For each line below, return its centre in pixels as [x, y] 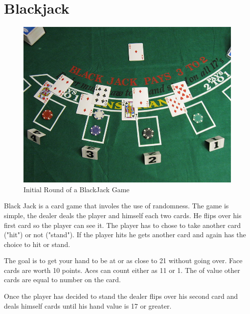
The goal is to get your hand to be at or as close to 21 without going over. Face [123, 260]
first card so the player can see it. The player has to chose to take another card [122, 225]
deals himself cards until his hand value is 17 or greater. [88, 305]
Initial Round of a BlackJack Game [77, 189]
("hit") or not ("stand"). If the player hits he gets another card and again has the [125, 235]
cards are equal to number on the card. [63, 280]
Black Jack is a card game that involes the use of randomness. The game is [116, 206]
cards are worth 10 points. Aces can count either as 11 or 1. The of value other [122, 270]
